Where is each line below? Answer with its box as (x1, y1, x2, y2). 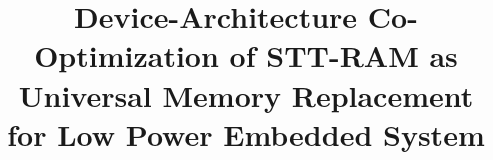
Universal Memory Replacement (18, 74, 474, 115)
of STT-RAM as (229, 35, 458, 76)
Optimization (34, 35, 219, 76)
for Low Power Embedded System (7, 113, 485, 154)
